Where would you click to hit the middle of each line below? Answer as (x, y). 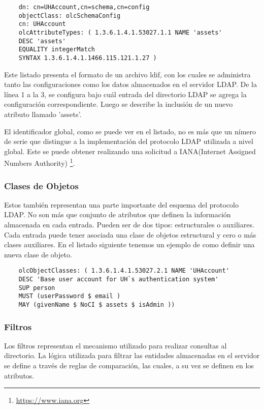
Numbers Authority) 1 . (40, 162)
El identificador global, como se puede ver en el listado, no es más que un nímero (130, 131)
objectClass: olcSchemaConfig (70, 16)
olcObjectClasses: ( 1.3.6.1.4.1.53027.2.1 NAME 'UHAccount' (124, 271)
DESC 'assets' (42, 41)
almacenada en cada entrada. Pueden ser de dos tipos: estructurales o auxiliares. (129, 224)
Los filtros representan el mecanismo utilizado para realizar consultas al (115, 345)
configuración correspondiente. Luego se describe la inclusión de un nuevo (119, 104)
